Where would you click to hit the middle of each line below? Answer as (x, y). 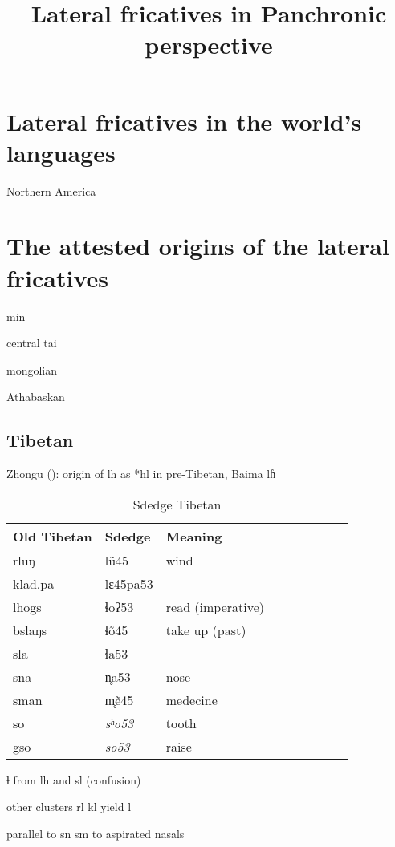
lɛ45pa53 (129, 583)
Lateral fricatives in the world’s (184, 121)
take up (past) (206, 630)
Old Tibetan (53, 536)
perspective (209, 45)
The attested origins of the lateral (198, 246)
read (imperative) (215, 606)
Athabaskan (36, 397)
